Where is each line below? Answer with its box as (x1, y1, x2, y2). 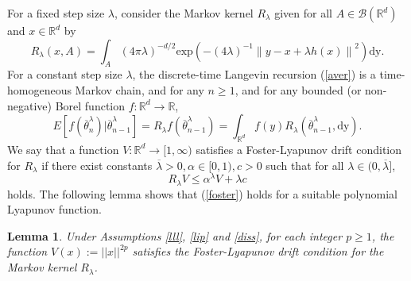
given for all (274, 5, 332, 21)
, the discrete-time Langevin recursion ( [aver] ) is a (132, 66, 376, 83)
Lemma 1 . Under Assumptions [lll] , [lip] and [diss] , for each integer (7, 227, 343, 244)
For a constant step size (7, 66, 122, 83)
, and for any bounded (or (235, 81, 362, 98)
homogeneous (7, 81, 72, 98)
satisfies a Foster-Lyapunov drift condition (196, 140, 402, 157)
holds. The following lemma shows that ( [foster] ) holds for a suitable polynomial (7, 185, 397, 202)
